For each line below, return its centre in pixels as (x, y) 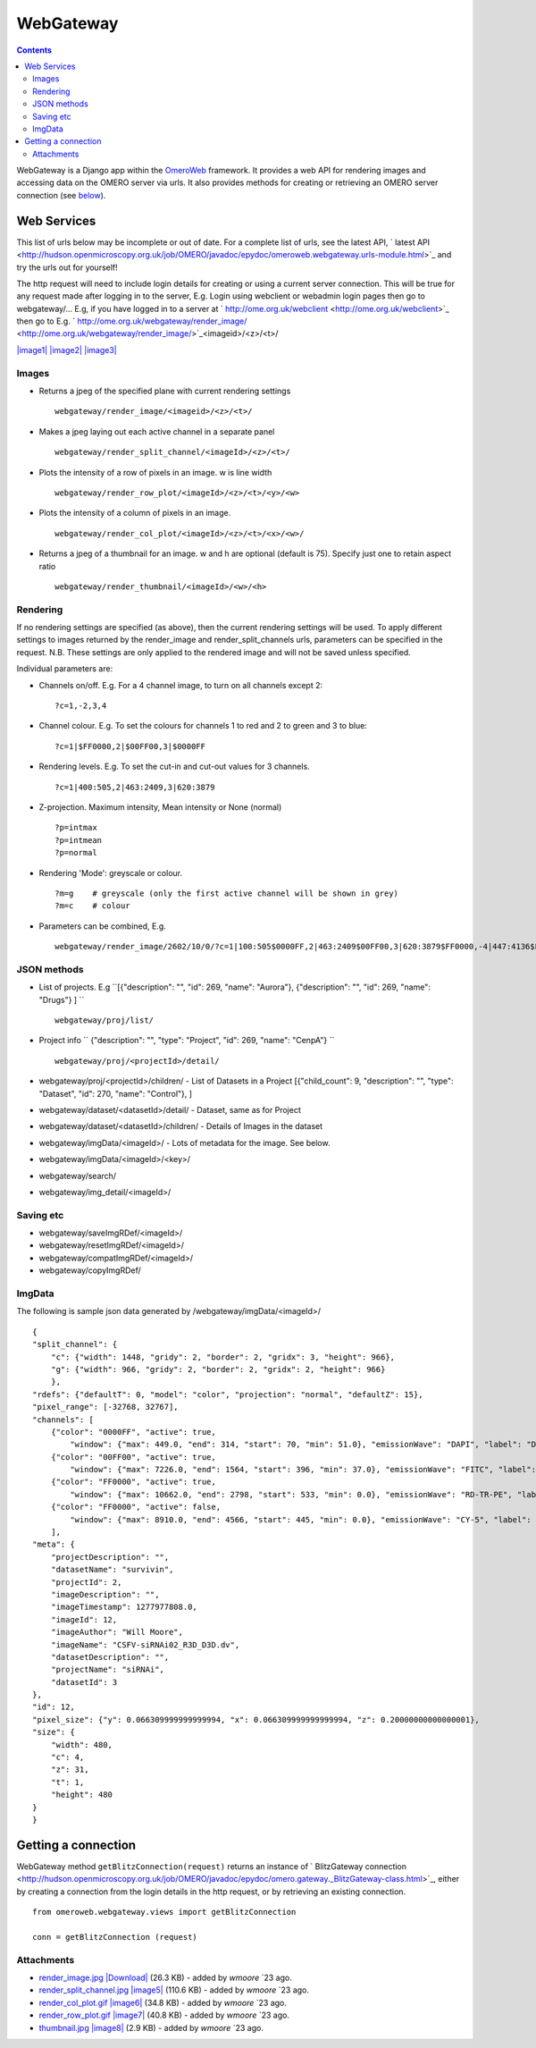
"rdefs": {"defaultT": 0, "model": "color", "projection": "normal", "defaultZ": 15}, (228, 1394)
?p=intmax (76, 828)
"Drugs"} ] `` (62, 999)
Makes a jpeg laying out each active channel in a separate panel (157, 431)
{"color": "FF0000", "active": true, (133, 1482)
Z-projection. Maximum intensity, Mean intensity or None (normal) (160, 807)
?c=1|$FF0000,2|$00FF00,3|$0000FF (130, 746)
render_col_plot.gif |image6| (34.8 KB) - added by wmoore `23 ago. (163, 2002)
